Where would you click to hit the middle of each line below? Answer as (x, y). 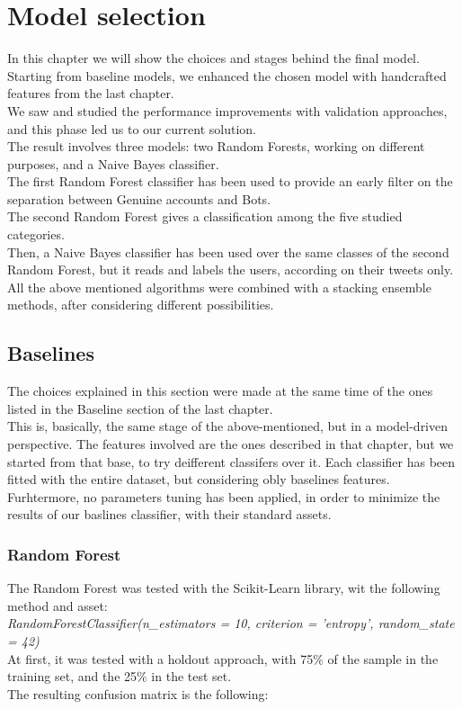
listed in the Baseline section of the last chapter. (140, 408)
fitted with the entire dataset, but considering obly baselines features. (199, 479)
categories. (36, 234)
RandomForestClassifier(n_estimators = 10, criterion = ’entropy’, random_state (231, 623)
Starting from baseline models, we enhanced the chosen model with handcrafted (227, 75)
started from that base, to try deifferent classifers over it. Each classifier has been (231, 461)
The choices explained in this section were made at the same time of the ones (220, 391)
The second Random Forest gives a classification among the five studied (205, 216)
